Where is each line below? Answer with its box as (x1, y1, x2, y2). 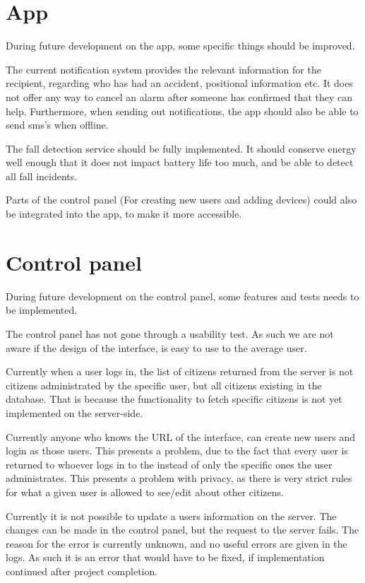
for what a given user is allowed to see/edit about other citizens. (6, 484, 284, 499)
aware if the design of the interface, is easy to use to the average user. (6, 340, 307, 355)
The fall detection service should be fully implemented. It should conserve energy (6, 141, 357, 155)
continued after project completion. (6, 563, 158, 578)
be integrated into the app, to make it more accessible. (6, 206, 242, 221)
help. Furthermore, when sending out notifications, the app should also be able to (6, 103, 359, 118)
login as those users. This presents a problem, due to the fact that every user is (6, 443, 349, 458)
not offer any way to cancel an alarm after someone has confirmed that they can (6, 89, 353, 104)
